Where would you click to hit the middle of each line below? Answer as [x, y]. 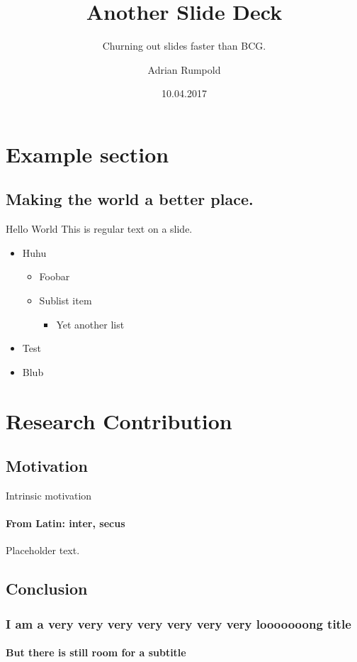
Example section [87, 154]
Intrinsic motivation [49, 496]
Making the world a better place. [130, 199]
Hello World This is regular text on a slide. [99, 229]
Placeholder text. [43, 550]
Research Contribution [119, 420]
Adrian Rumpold [184, 69]
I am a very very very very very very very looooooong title [178, 623]
